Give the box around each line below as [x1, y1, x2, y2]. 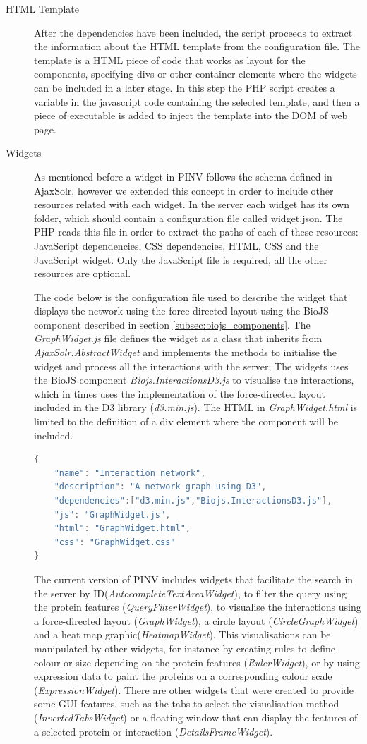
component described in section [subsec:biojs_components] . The [34, 317, 311, 331]
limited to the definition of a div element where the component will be [34, 414, 338, 429]
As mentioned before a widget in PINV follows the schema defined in [34, 169, 332, 183]
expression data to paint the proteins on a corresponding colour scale [34, 669, 332, 683]
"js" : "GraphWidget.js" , [54, 509, 171, 520]
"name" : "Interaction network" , [54, 468, 206, 478]
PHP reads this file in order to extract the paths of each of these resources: [34, 224, 359, 239]
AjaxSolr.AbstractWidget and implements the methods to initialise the [34, 345, 337, 360]
